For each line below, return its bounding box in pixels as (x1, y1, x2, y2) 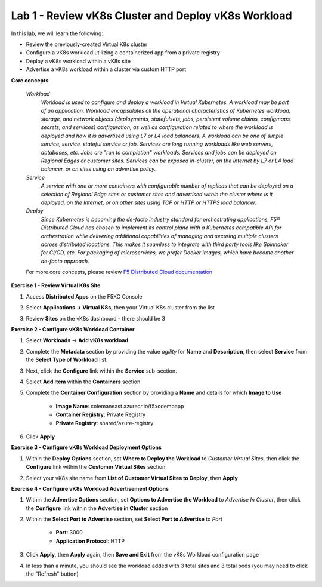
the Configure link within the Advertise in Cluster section (26, 505, 168, 512)
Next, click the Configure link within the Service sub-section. (26, 367, 177, 374)
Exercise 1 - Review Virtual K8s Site (11, 282, 101, 289)
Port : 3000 (55, 529, 83, 536)
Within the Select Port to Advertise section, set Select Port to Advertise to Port (26, 515, 223, 523)
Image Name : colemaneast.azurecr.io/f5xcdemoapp (55, 402, 184, 410)
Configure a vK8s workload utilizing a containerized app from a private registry (26, 49, 221, 56)
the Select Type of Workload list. (26, 356, 108, 364)
